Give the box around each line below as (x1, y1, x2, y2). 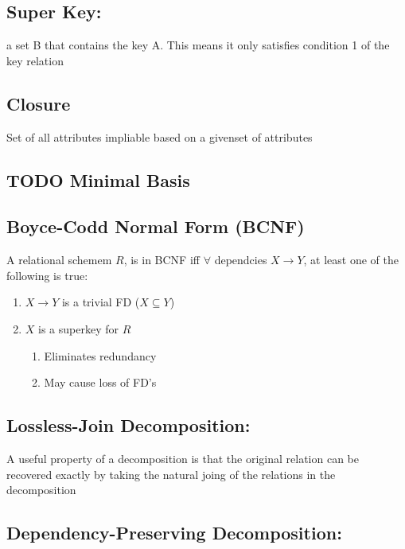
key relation (6, 52, 64, 68)
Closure (6, 91, 71, 115)
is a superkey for (38, 320, 119, 337)
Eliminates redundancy (44, 347, 157, 364)
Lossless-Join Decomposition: (6, 413, 251, 438)
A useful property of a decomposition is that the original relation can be (6, 450, 359, 466)
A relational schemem (6, 251, 112, 268)
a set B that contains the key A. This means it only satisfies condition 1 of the (6, 37, 390, 53)
